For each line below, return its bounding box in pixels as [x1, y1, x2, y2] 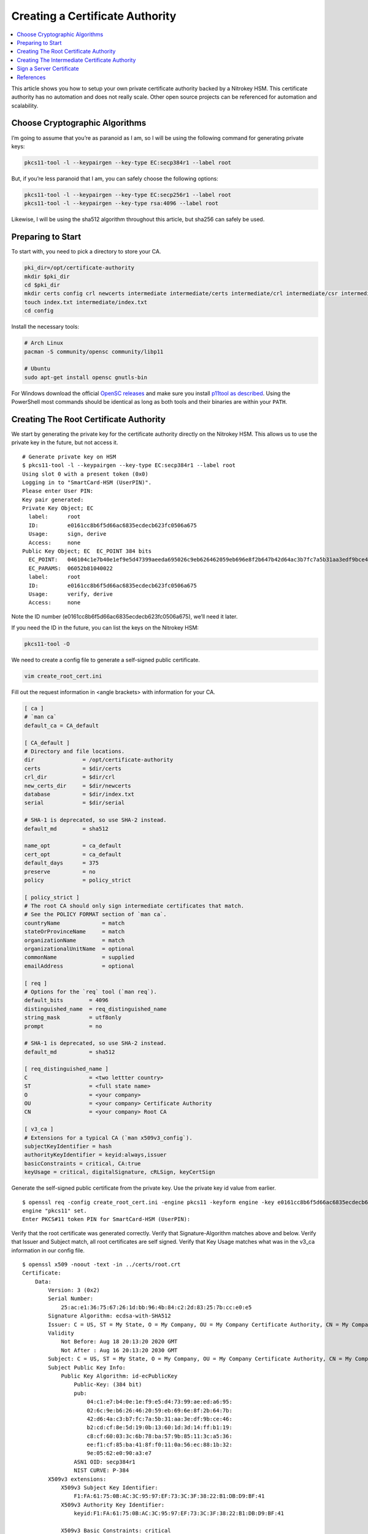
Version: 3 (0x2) [48, 1287, 101, 1294]
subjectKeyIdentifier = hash [24, 1143, 112, 1150]
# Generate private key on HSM [22, 453, 117, 460]
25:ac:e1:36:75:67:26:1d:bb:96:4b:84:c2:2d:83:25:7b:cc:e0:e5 [61, 1304, 252, 1311]
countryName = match [24, 919, 125, 927]
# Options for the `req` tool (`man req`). [24, 988, 158, 995]
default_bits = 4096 [24, 997, 109, 1004]
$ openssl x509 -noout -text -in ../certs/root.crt [22, 1261, 181, 1268]
